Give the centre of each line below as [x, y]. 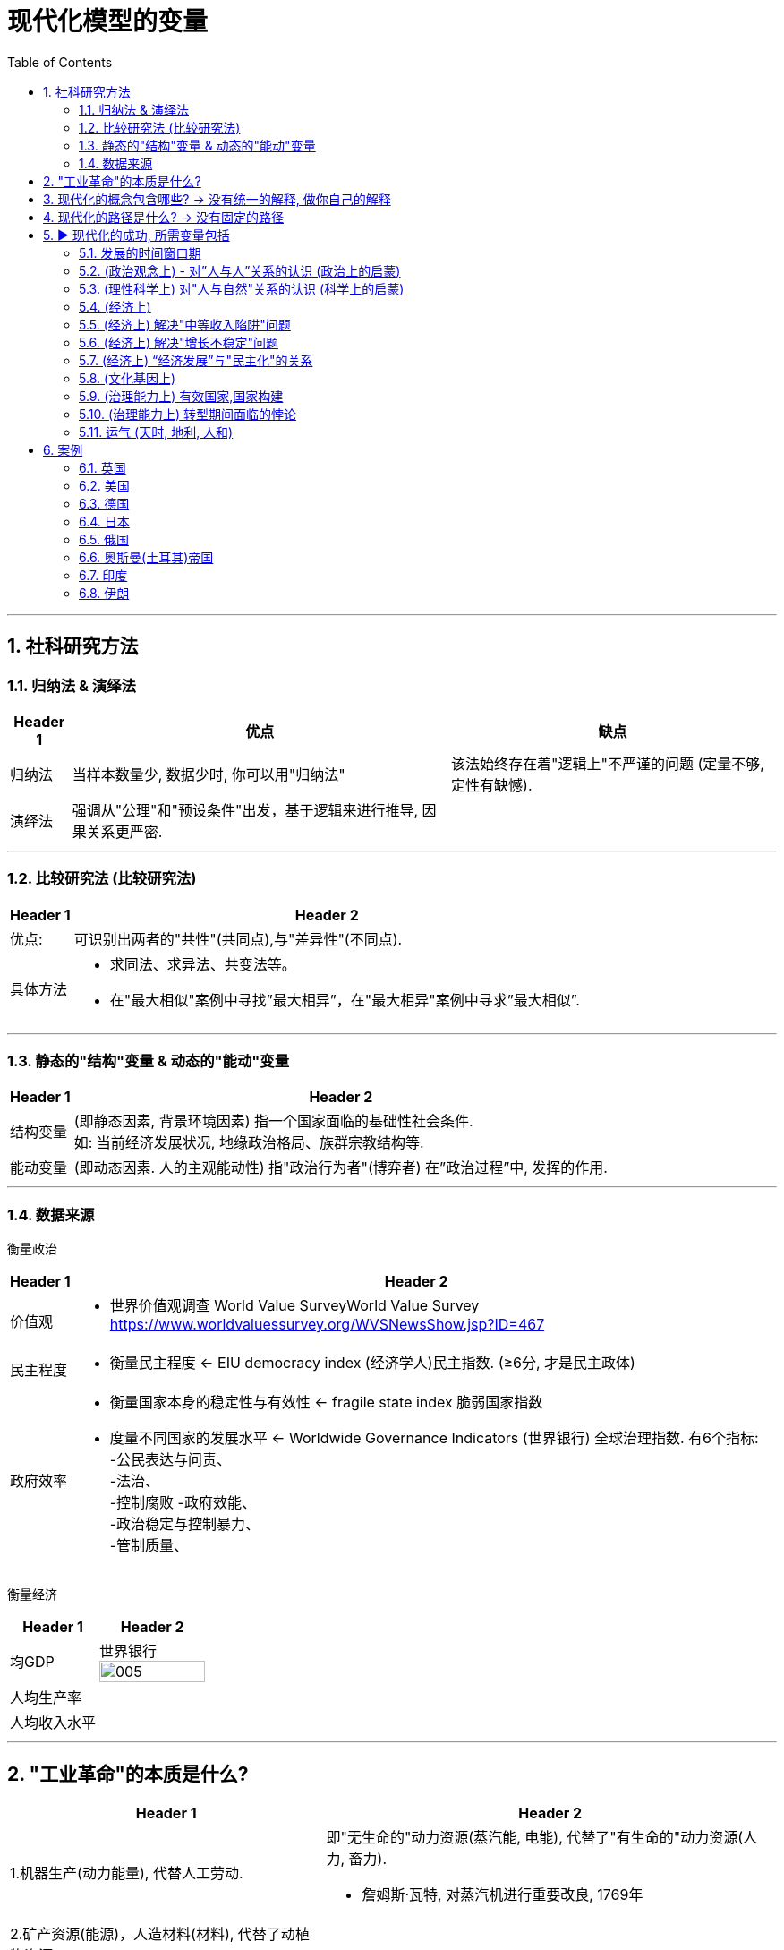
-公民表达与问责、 [170, 1460]
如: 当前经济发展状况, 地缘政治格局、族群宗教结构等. [249, 1143]
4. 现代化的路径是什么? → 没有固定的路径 [163, 217]
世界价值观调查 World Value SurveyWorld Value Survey [294, 1306]
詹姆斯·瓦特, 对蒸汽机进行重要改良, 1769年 [503, 1895]
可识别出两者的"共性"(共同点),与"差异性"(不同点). [238, 939]
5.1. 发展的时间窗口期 [140, 252]
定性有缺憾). [492, 785]
